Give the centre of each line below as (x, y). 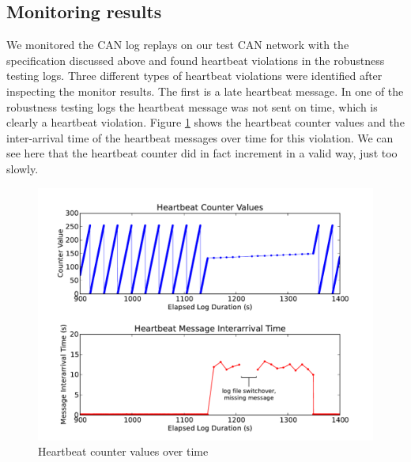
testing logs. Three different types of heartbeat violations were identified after (194, 76)
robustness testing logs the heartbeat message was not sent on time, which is (192, 106)
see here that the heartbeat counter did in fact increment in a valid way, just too (202, 153)
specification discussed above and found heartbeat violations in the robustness (196, 60)
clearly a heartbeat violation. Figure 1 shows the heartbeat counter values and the (205, 122)
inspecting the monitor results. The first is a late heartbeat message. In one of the (205, 91)
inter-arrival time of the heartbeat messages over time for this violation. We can (200, 137)
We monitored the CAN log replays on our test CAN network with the (178, 45)
